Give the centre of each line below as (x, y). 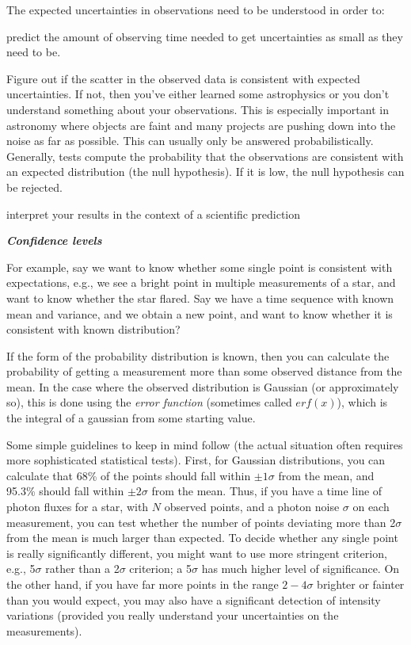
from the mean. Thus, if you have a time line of (267, 491)
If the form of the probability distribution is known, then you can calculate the (198, 355)
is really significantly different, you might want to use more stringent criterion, (197, 553)
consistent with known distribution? (93, 329)
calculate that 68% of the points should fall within (129, 475)
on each (371, 507)
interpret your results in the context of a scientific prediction (154, 214)
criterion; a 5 (160, 569)
